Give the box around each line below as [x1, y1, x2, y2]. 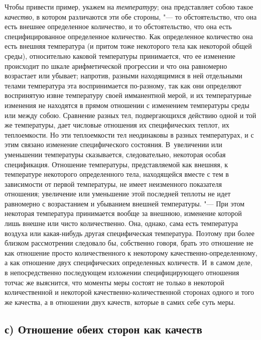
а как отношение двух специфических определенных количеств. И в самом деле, [5, 257, 252, 268]
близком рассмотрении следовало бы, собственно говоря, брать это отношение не [5, 238, 253, 248]
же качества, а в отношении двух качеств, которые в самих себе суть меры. [5, 296, 235, 307]
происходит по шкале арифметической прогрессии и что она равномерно [5, 60, 227, 71]
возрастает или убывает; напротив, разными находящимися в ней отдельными [5, 70, 242, 81]
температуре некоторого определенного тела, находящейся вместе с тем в [5, 169, 229, 179]
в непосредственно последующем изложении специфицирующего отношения [5, 267, 239, 278]
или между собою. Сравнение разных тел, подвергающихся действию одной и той [5, 109, 256, 120]
